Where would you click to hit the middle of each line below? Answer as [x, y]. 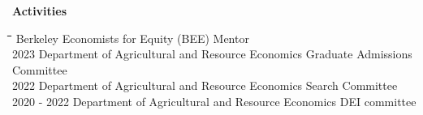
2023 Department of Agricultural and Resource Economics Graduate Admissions [212, 54]
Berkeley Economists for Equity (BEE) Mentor [132, 38]
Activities [40, 11]
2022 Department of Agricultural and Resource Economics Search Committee [205, 85]
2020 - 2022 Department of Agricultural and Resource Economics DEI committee [214, 101]
